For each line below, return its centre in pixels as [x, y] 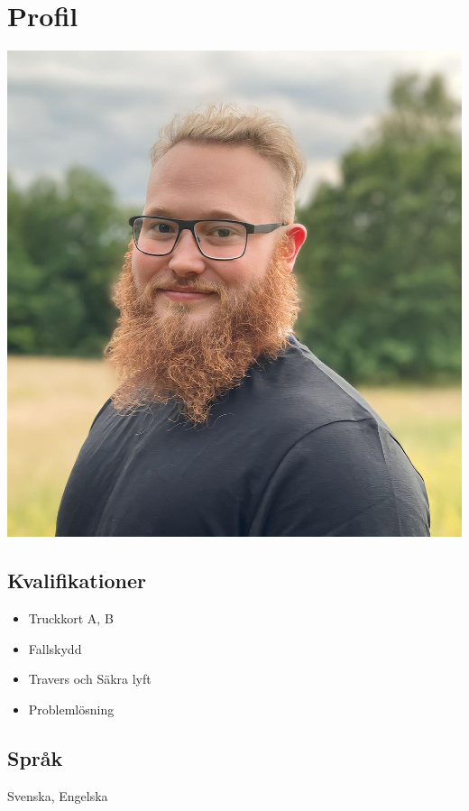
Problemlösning [71, 709]
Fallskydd [55, 648]
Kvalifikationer [77, 581]
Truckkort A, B [71, 618]
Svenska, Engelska [58, 795]
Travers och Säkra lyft [90, 679]
